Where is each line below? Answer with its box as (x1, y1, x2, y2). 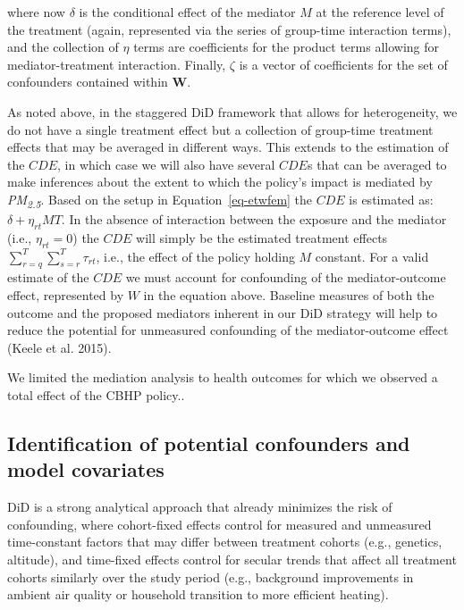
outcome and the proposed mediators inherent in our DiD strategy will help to (7, 303, 438, 322)
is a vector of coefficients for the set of (239, 54, 448, 73)
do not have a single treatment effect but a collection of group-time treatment (7, 120, 434, 138)
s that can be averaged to (307, 155, 447, 173)
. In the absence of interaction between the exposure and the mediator (61, 210, 447, 229)
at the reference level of (316, 3, 444, 21)
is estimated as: (349, 189, 434, 208)
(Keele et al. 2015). (7, 338, 112, 356)
